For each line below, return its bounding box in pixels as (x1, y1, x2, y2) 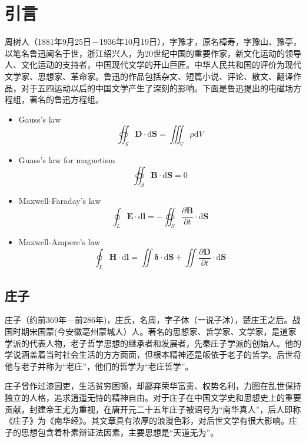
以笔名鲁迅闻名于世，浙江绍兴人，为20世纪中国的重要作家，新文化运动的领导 (5, 47, 301, 59)
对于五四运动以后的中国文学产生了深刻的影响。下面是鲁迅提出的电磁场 (21, 81, 293, 94)
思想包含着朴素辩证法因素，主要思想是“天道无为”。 (21, 425, 219, 438)
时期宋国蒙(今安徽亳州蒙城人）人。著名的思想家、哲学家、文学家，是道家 (12, 325, 297, 337)
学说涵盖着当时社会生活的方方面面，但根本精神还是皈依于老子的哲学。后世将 (5, 348, 301, 361)
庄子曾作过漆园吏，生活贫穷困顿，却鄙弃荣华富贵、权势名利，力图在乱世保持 (5, 380, 301, 392)
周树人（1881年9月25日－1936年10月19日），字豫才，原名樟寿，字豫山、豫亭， (5, 35, 301, 48)
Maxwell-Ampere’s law (18, 236, 101, 248)
